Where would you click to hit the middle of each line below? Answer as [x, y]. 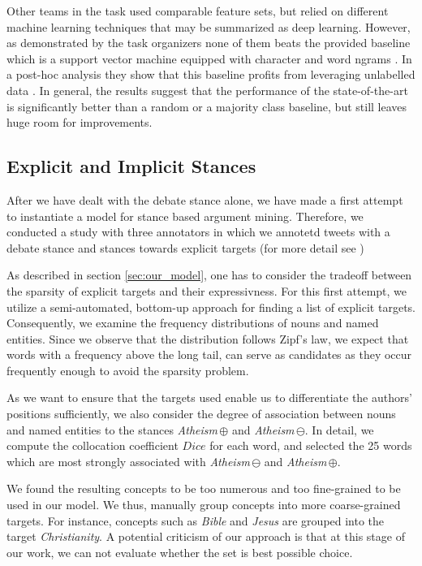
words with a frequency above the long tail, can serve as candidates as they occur [209, 354]
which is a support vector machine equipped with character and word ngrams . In [209, 58]
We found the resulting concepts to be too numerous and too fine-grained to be [204, 488]
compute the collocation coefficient [93, 445]
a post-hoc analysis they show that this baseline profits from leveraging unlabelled [211, 74]
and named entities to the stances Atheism [112, 429]
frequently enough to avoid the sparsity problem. [128, 370]
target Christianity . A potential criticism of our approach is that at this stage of [206, 536]
